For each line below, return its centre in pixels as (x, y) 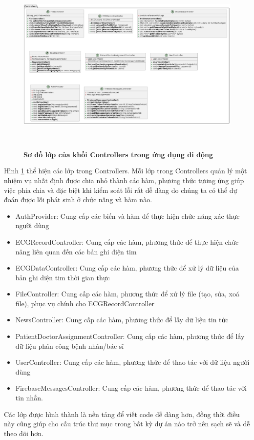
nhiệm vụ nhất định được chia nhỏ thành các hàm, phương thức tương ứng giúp (124, 180)
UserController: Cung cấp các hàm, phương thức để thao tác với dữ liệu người (132, 362)
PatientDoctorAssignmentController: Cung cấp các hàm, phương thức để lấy (130, 336)
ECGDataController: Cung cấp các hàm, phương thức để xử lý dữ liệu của (127, 268)
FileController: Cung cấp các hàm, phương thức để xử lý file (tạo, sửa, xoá (127, 294)
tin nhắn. (29, 398)
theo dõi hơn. (24, 433)
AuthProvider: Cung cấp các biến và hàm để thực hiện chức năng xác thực (127, 216)
